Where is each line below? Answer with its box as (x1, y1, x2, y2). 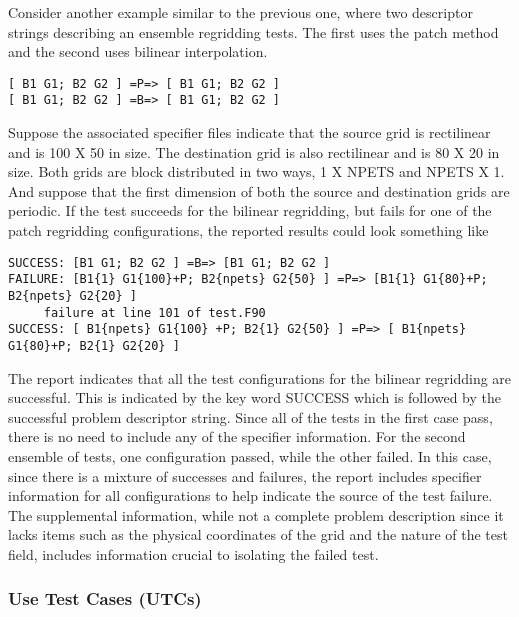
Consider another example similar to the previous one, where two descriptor (8, 2, 473, 22)
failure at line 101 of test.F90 (43, 305, 266, 320)
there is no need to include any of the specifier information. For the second (8, 426, 466, 447)
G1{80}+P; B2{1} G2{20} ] (8, 338, 180, 353)
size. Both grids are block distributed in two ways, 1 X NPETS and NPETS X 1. (8, 161, 505, 182)
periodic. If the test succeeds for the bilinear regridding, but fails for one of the (8, 200, 492, 221)
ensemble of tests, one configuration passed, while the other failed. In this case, (8, 445, 492, 466)
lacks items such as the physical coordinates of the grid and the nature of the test (8, 524, 508, 545)
